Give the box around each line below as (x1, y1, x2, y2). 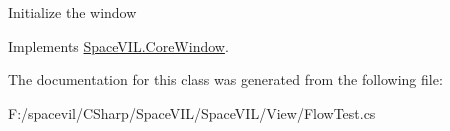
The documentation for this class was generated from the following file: (8, 69, 443, 90)
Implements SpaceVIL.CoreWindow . (8, 35, 229, 56)
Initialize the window (8, 2, 137, 22)
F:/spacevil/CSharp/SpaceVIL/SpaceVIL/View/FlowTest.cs (8, 102, 376, 123)
